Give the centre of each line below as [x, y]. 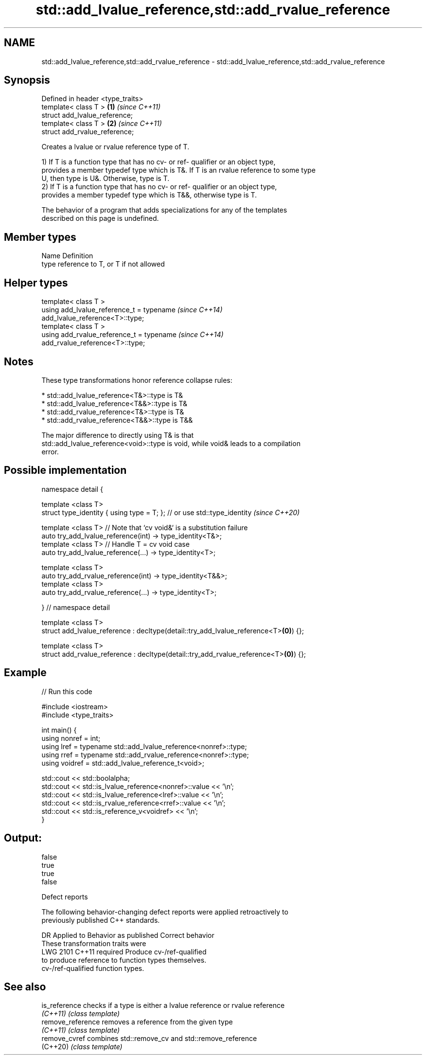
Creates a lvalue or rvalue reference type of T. [115, 147]
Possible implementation [65, 470]
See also [25, 987]
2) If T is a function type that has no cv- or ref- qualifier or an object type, [159, 187]
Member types [40, 237]
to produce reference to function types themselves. [124, 960]
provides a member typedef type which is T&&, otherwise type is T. [149, 195]
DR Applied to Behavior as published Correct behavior [128, 935]
